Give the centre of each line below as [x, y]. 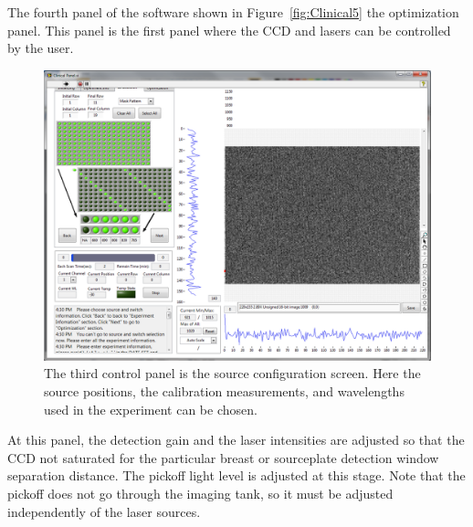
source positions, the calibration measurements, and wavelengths [224, 390]
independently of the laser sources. [104, 511]
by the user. [41, 48]
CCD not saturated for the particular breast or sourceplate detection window [223, 457]
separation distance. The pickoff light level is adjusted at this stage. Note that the [236, 475]
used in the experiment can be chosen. [151, 409]
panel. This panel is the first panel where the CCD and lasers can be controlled [229, 30]
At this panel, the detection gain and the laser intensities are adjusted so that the [236, 440]
